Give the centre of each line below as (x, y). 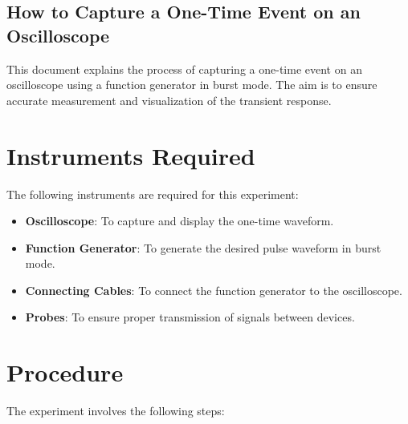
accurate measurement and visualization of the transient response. (169, 100)
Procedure (65, 372)
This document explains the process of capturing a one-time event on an (184, 69)
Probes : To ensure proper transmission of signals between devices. (190, 317)
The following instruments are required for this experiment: (153, 194)
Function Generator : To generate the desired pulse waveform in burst (203, 247)
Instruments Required (131, 155)
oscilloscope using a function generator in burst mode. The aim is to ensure (192, 85)
